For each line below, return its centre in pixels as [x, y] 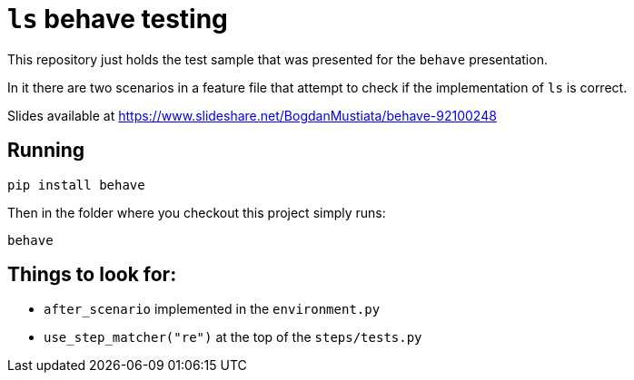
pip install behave [76, 185]
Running [46, 151]
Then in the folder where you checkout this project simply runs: [197, 212]
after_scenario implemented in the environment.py [212, 309]
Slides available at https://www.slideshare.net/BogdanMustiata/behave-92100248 [252, 115]
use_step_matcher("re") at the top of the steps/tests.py [233, 337]
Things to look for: [92, 275]
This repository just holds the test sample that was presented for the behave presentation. [277, 59]
